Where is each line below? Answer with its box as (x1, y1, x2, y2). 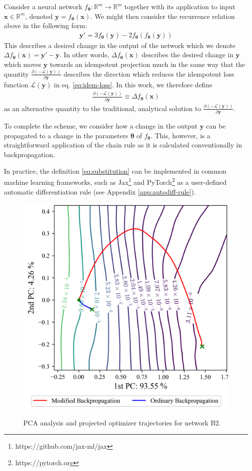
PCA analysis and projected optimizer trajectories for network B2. (23, 417, 221, 427)
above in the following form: (4, 20, 87, 31)
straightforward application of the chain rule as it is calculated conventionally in (4, 140, 242, 150)
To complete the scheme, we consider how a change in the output (4, 121, 198, 131)
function (4, 80, 29, 90)
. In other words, (60, 49, 110, 60)
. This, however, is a (150, 130, 210, 140)
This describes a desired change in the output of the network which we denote (4, 40, 236, 50)
